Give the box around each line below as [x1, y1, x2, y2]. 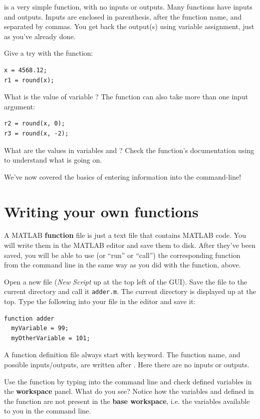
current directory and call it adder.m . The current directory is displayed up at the [4, 286, 256, 297]
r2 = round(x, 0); [4, 120, 65, 127]
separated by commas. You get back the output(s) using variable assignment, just [4, 21, 254, 32]
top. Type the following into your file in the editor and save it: [4, 296, 196, 307]
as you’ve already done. [4, 31, 76, 41]
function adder [4, 315, 55, 322]
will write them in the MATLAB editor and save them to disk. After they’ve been [4, 240, 255, 250]
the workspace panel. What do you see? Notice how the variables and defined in [4, 386, 254, 396]
